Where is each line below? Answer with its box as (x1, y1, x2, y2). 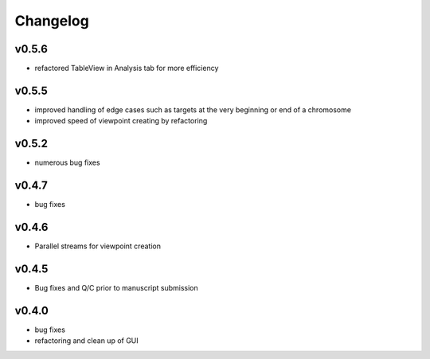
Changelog (14, 12, 89, 29)
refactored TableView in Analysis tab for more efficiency (34, 64, 219, 73)
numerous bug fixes (34, 158, 100, 167)
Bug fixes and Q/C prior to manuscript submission (34, 283, 198, 292)
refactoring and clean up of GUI (34, 336, 139, 345)
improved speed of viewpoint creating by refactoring (34, 116, 208, 126)
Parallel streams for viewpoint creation (34, 241, 161, 251)
